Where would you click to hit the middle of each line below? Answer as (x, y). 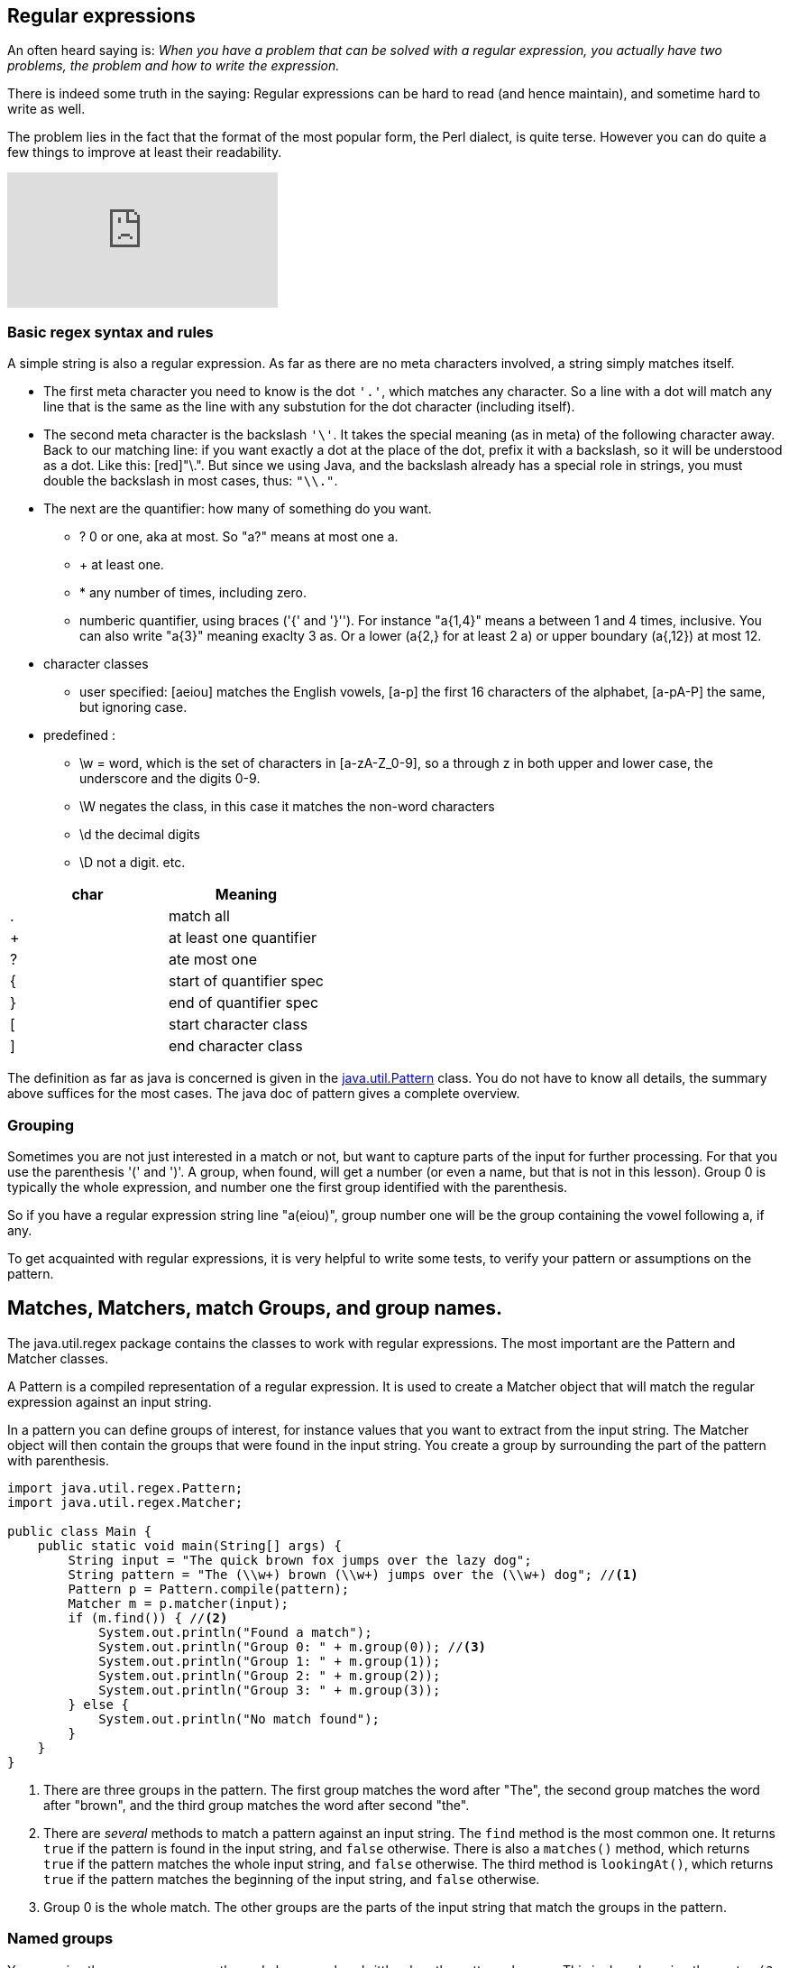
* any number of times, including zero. (193, 593)
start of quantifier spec (246, 981)
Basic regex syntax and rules (110, 332)
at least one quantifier (243, 938)
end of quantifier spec (243, 1003)
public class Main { (80, 1531)
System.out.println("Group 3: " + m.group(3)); (270, 1690)
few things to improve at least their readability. (145, 152)
